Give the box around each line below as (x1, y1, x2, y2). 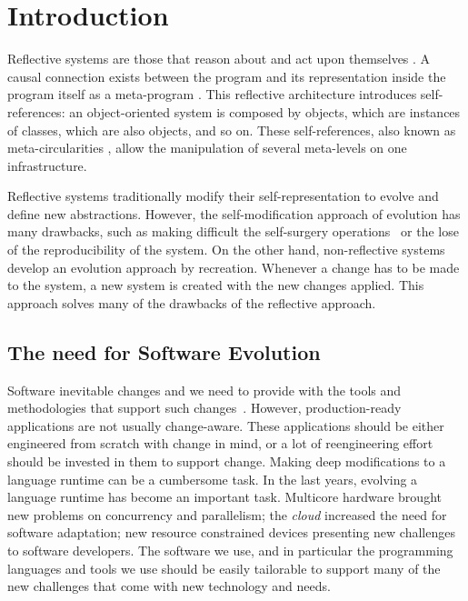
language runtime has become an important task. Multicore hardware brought (7, 487, 442, 506)
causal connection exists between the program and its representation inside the (7, 66, 446, 85)
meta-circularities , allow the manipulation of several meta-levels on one (7, 138, 407, 157)
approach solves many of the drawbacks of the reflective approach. (7, 293, 376, 312)
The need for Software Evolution (7, 337, 321, 366)
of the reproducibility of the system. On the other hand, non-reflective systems (7, 240, 445, 259)
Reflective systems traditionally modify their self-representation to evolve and (7, 186, 439, 205)
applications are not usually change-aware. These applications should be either (7, 416, 444, 435)
